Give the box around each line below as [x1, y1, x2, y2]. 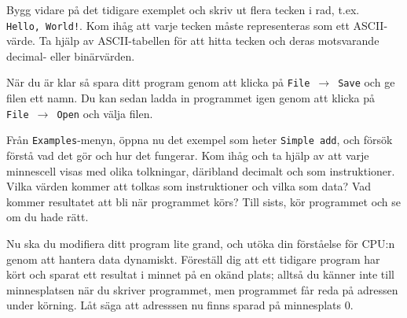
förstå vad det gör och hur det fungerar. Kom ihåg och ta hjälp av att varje [6, 147, 369, 163]
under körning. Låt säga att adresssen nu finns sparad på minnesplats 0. [6, 297, 354, 313]
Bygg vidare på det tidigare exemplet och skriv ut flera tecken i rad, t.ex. [6, 2, 360, 17]
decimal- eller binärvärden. [6, 47, 135, 64]
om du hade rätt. [6, 209, 89, 225]
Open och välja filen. [57, 105, 153, 121]
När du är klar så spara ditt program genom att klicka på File [6, 74, 310, 91]
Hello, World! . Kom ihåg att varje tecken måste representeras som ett [6, 17, 350, 33]
